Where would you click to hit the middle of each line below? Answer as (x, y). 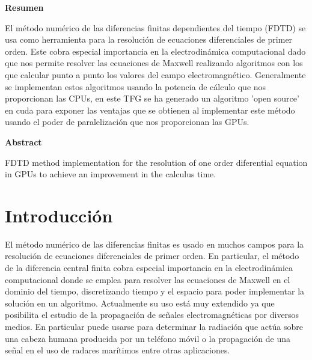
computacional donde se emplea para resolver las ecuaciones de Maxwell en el (148, 279)
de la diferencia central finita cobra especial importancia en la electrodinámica (149, 268)
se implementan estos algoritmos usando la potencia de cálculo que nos (136, 86)
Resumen (24, 7)
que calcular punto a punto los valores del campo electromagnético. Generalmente (155, 74)
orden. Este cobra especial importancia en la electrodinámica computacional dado (155, 51)
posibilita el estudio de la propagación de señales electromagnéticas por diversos (152, 315)
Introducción (59, 215)
